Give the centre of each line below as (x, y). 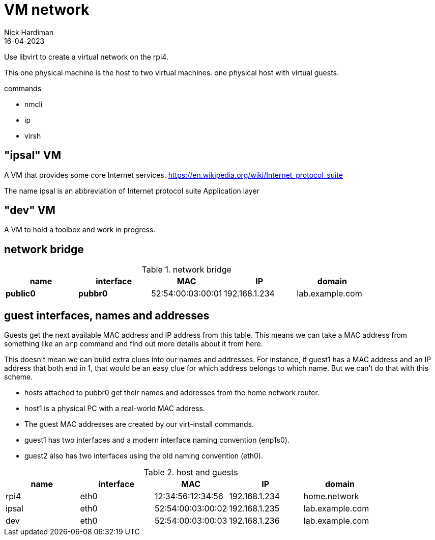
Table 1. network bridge (186, 270)
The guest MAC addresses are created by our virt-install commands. (139, 424)
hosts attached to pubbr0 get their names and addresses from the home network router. (172, 393)
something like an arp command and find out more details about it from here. (134, 344)
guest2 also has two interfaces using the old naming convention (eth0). (144, 456)
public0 (21, 294)
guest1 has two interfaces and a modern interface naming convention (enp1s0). (157, 440)
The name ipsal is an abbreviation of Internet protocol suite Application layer (132, 191)
